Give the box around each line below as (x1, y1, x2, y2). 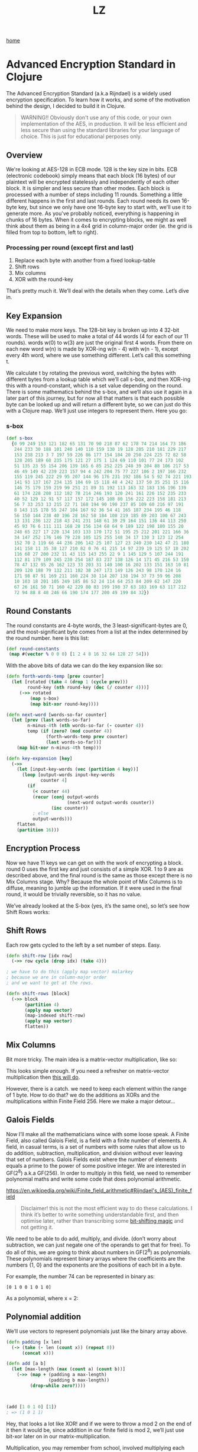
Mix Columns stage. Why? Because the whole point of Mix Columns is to (6, 878, 183, 885)
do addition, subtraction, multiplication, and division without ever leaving (6, 1149, 183, 1156)
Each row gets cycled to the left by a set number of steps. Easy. (6, 941, 161, 948)
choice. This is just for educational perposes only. (20, 133, 142, 140)
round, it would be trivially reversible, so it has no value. (6, 890, 142, 898)
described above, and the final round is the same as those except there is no (6, 871, 193, 879)
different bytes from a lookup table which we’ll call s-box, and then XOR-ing (6, 376, 191, 383)
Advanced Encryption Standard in (6, 57, 176, 71)
